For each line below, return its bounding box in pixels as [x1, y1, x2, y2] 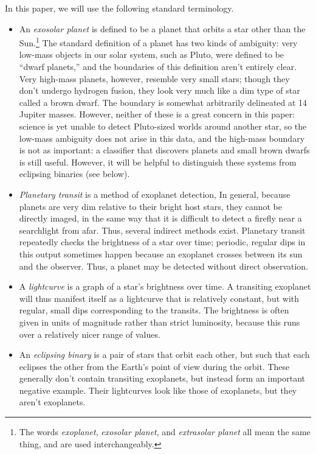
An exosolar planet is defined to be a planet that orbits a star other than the [19, 22, 306, 35]
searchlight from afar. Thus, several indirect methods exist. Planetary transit [19, 223, 306, 236]
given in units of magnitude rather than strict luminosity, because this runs [19, 315, 300, 328]
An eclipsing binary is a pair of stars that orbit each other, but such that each [19, 348, 310, 361]
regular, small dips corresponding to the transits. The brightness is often [19, 304, 289, 316]
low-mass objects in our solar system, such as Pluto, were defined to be [19, 48, 284, 61]
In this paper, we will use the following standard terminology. [5, 2, 234, 14]
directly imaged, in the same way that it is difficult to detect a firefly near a [19, 212, 302, 225]
